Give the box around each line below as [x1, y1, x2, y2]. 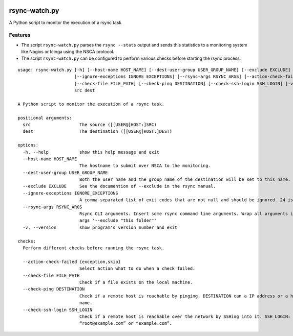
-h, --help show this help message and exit [22, 149, 160, 155]
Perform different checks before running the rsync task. [22, 245, 165, 251]
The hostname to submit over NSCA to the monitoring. [79, 163, 211, 168]
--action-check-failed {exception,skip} [22, 259, 121, 264]
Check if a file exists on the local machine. [79, 279, 193, 285]
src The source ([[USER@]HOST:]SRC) [22, 121, 157, 127]
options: [18, 143, 39, 148]
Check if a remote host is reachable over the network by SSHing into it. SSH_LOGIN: [79, 313, 291, 319]
